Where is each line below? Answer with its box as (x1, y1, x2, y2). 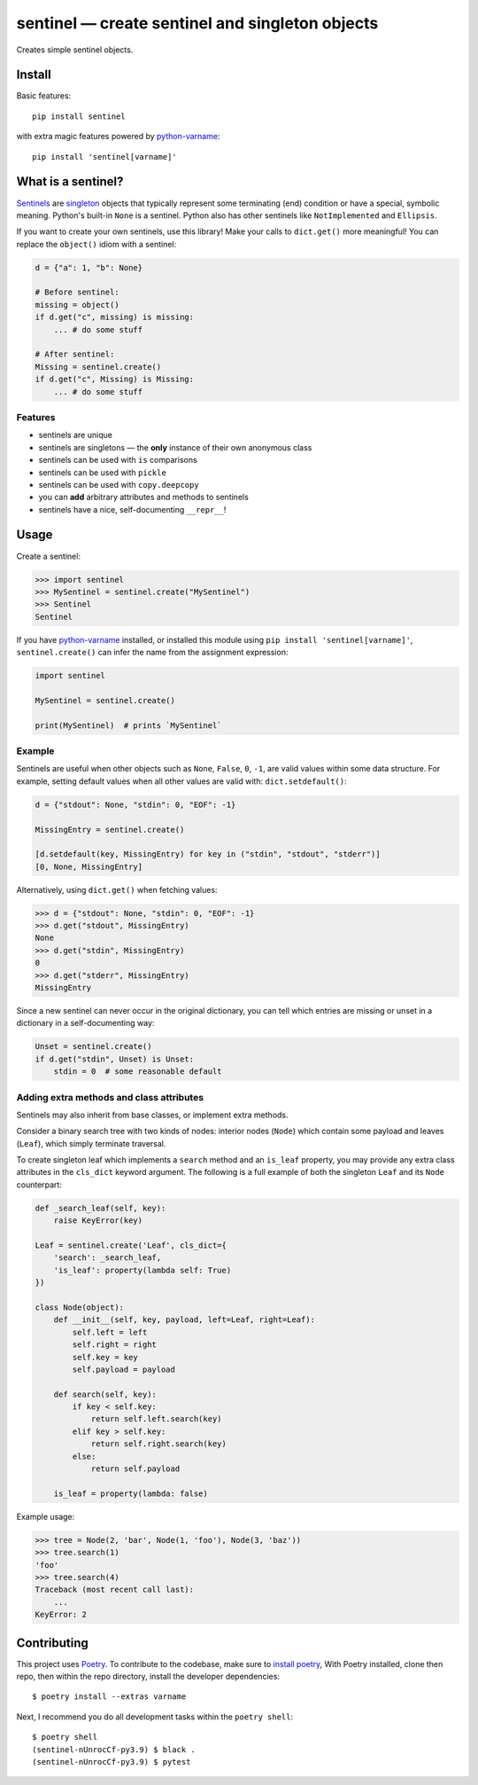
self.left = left (72, 1327, 148, 1337)
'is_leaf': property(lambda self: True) (53, 1264, 232, 1275)
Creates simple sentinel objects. (16, 44, 134, 55)
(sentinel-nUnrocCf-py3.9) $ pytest (32, 1757, 191, 1766)
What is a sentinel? (16, 174, 124, 190)
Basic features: (16, 90, 72, 101)
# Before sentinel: (35, 287, 119, 297)
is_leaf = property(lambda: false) (53, 1488, 208, 1499)
